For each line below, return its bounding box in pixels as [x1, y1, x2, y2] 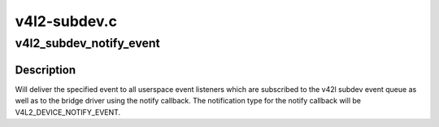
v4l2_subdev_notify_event [15, 36, 160, 50]
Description [15, 63, 76, 77]
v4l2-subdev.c [15, 12, 118, 30]
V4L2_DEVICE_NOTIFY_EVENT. [15, 107, 121, 117]
